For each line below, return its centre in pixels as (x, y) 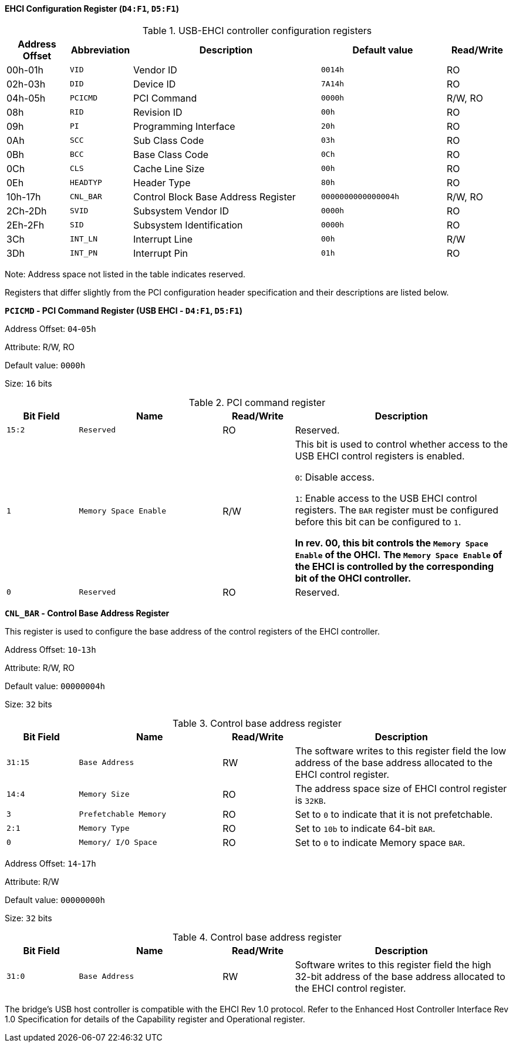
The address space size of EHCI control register (401, 788)
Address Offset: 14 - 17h (50, 863)
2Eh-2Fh (26, 225)
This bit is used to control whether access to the (401, 444)
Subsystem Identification (188, 225)
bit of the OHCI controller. (353, 578)
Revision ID (158, 112)
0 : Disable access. (335, 477)
